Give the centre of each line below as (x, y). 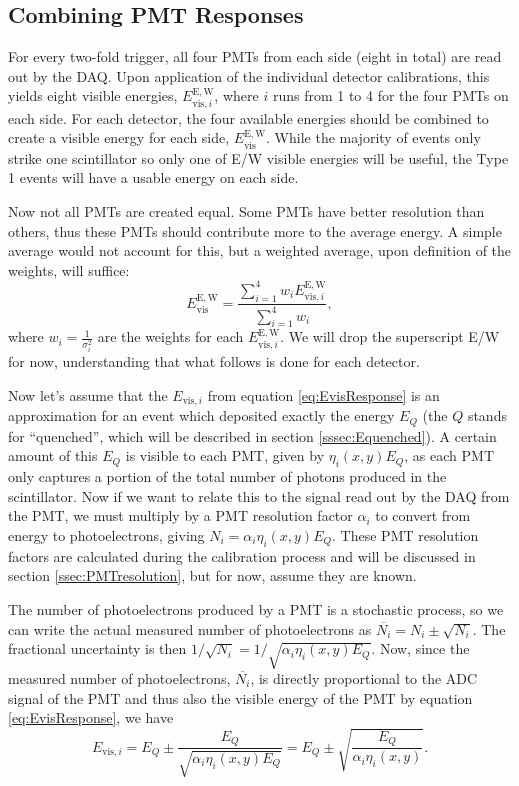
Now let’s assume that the (88, 394)
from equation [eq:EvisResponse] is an (323, 394)
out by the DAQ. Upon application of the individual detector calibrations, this (249, 75)
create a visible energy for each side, (119, 137)
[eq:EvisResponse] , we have (91, 717)
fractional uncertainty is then (97, 648)
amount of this (53, 455)
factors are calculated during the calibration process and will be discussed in (242, 555)
